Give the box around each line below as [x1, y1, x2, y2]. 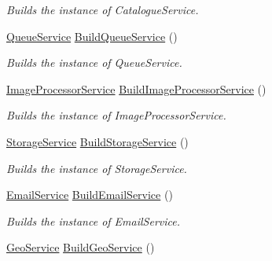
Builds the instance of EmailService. [6, 212, 181, 229]
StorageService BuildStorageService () [6, 133, 189, 149]
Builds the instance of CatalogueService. [6, 2, 199, 17]
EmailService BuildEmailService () [6, 186, 173, 203]
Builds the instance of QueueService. [6, 54, 182, 71]
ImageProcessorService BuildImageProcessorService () [6, 80, 266, 97]
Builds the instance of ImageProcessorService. [6, 107, 226, 123]
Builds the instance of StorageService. [6, 160, 187, 176]
